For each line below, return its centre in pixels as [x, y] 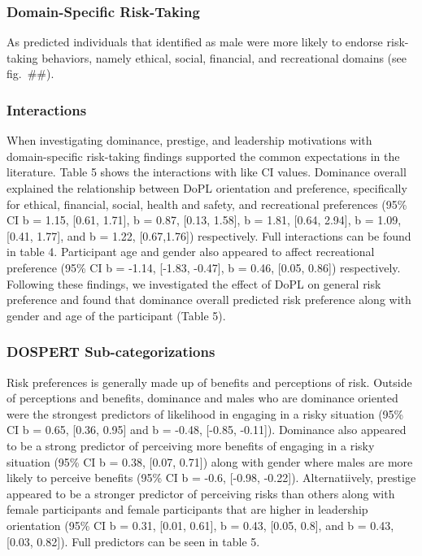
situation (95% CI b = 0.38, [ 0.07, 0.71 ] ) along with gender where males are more [210, 461]
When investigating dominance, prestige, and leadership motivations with [189, 140]
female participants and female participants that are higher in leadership [187, 509]
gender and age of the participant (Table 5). [116, 315]
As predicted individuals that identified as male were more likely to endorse [195, 42]
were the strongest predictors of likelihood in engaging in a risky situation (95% [205, 413]
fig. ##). [30, 74]
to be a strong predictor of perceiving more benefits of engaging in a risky [191, 445]
